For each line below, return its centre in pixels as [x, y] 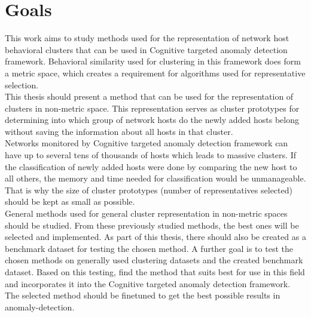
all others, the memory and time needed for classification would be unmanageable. [155, 178]
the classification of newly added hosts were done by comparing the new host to [151, 166]
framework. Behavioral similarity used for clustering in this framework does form [153, 61]
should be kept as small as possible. [70, 201]
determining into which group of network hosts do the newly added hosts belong [152, 120]
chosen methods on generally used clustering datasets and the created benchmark [154, 260]
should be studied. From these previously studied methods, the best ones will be [152, 225]
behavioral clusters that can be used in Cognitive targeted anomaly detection [146, 49]
